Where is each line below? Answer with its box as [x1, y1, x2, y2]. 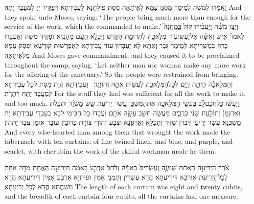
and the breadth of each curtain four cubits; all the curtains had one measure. [4, 191, 238, 201]
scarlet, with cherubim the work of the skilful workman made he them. [4, 145, 216, 156]
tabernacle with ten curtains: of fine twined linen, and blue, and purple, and [4, 136, 233, 146]
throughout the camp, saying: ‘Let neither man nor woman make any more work [4, 59, 246, 69]
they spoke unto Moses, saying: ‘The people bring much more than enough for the [4, 11, 251, 22]
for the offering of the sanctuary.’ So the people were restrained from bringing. [4, 69, 238, 79]
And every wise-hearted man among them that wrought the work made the [4, 126, 231, 136]
